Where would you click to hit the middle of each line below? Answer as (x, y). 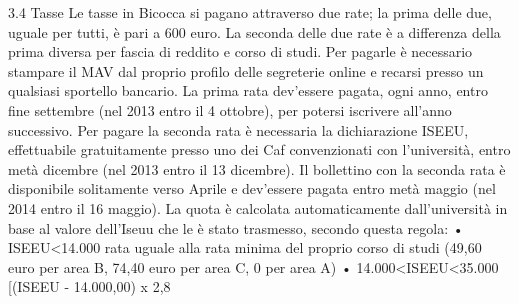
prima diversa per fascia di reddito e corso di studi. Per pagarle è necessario (240, 51)
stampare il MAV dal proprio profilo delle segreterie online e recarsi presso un (246, 70)
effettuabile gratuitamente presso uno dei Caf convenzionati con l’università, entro (259, 149)
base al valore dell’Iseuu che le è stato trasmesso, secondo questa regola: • (236, 227)
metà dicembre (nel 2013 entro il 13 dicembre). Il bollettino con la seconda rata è (257, 168)
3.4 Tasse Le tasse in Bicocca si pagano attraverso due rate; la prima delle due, (250, 12)
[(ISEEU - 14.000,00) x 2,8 (89, 286)
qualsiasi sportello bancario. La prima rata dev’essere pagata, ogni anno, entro (248, 90)
